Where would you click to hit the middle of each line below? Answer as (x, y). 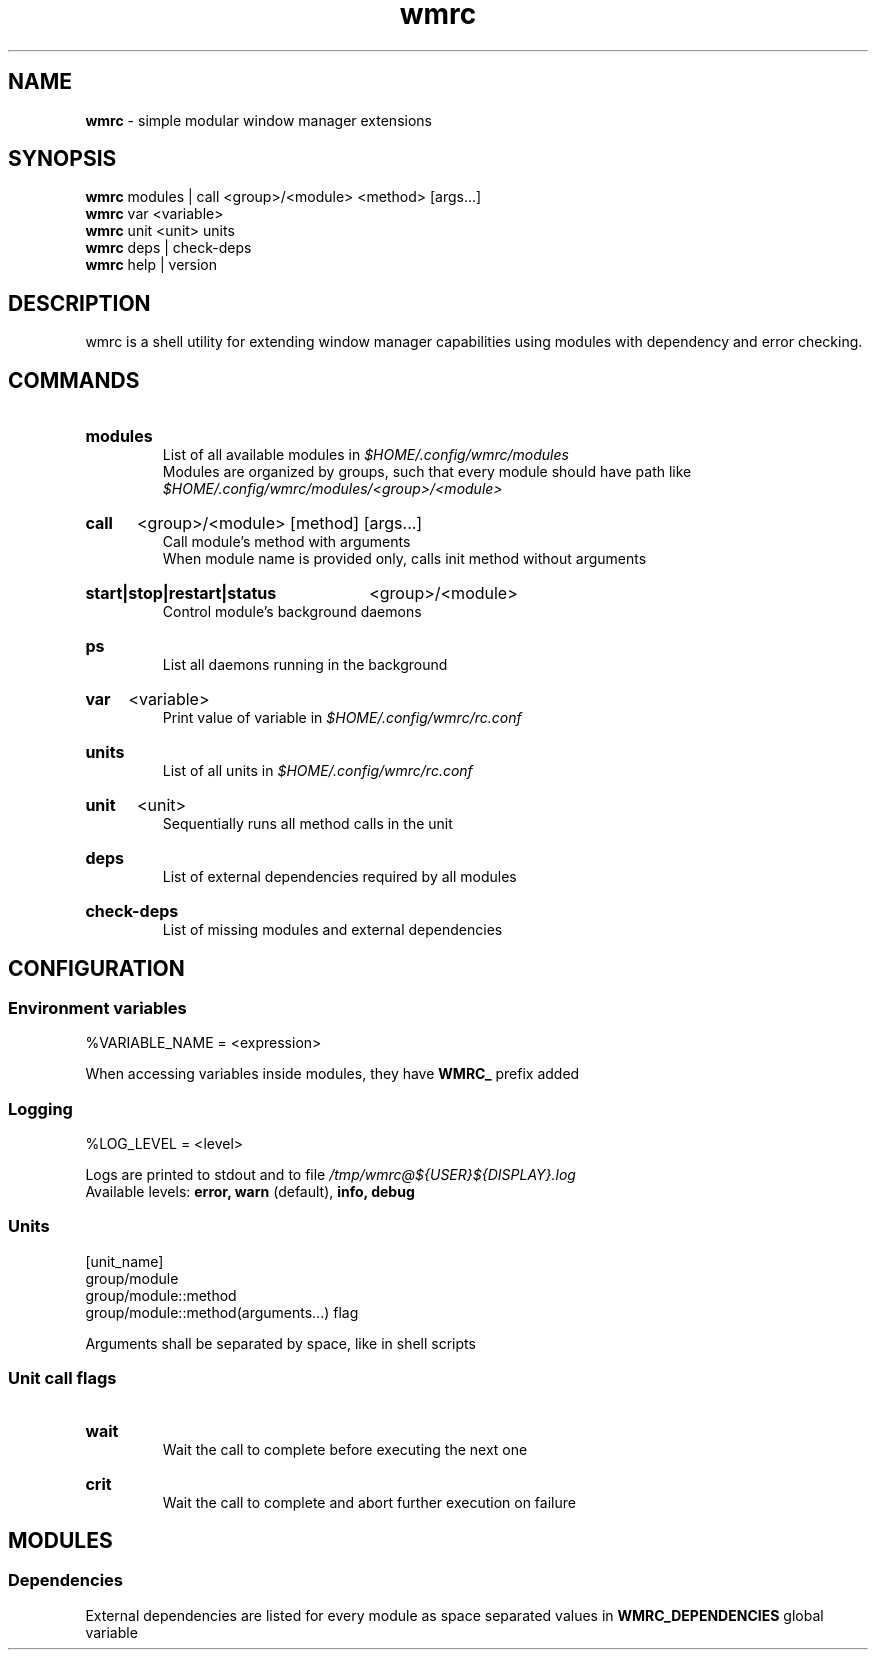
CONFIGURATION (96, 968)
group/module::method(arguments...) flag (222, 1312)
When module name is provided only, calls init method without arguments (404, 559)
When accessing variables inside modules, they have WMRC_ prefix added (332, 1074)
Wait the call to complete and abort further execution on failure (369, 1502)
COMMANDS (74, 380)
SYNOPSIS (62, 159)
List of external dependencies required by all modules (339, 877)
